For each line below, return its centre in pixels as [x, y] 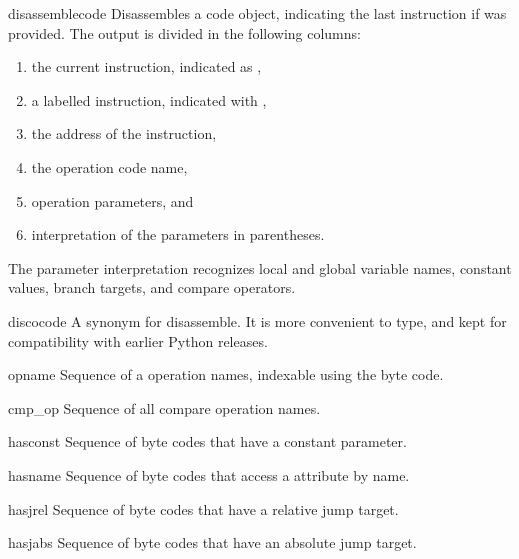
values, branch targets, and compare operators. [152, 287]
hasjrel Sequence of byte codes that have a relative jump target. [203, 508]
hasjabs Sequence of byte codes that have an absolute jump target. [212, 542]
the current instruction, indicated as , [146, 66]
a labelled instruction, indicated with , [149, 99]
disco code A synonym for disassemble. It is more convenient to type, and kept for [257, 320]
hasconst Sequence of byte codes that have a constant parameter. [207, 441]
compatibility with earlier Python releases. [138, 340]
